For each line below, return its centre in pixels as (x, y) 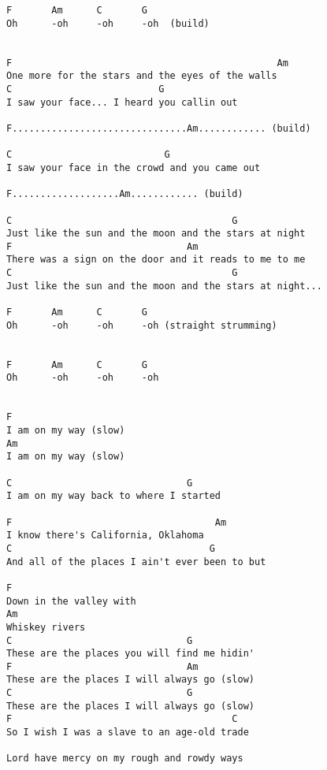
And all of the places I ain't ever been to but (136, 562)
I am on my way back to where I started (114, 496)
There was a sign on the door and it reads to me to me (156, 260)
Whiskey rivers (46, 627)
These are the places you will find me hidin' (130, 654)
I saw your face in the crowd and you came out (134, 167)
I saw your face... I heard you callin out (122, 102)
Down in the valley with (71, 601)
